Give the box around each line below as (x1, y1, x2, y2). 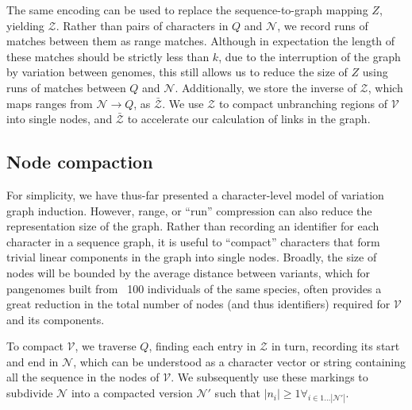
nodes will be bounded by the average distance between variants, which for (6, 264, 371, 280)
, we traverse (75, 338, 137, 354)
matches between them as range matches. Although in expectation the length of (6, 33, 395, 49)
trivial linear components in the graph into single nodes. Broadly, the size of (6, 249, 377, 265)
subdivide (6, 385, 53, 401)
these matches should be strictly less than (6, 48, 210, 64)
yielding (6, 17, 44, 33)
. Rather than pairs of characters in (56, 17, 229, 33)
